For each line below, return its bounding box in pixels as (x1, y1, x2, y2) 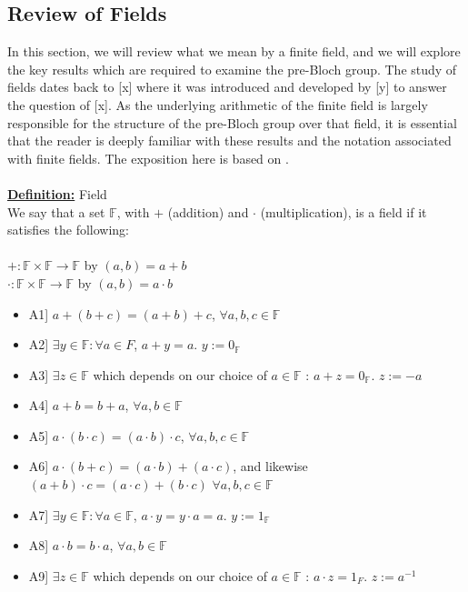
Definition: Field (7, 184, 107, 203)
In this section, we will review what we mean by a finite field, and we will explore (7, 42, 461, 61)
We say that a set (7, 202, 105, 221)
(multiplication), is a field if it (260, 202, 427, 221)
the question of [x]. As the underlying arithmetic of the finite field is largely (7, 95, 428, 114)
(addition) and (167, 202, 249, 221)
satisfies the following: (7, 220, 130, 239)
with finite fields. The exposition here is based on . (7, 148, 289, 167)
